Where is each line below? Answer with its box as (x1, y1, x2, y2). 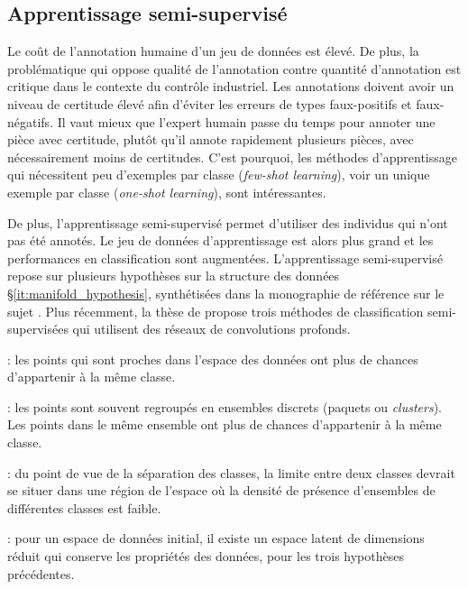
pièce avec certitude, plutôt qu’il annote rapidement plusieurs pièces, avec (7, 130, 414, 149)
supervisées (7, 319, 69, 338)
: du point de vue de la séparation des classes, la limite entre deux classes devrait (7, 463, 455, 482)
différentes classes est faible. (7, 498, 161, 517)
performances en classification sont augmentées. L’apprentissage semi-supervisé (7, 248, 443, 267)
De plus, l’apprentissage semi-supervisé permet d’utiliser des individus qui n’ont (7, 213, 448, 232)
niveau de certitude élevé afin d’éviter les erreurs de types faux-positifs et (7, 94, 412, 113)
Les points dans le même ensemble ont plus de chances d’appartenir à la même (7, 415, 442, 434)
